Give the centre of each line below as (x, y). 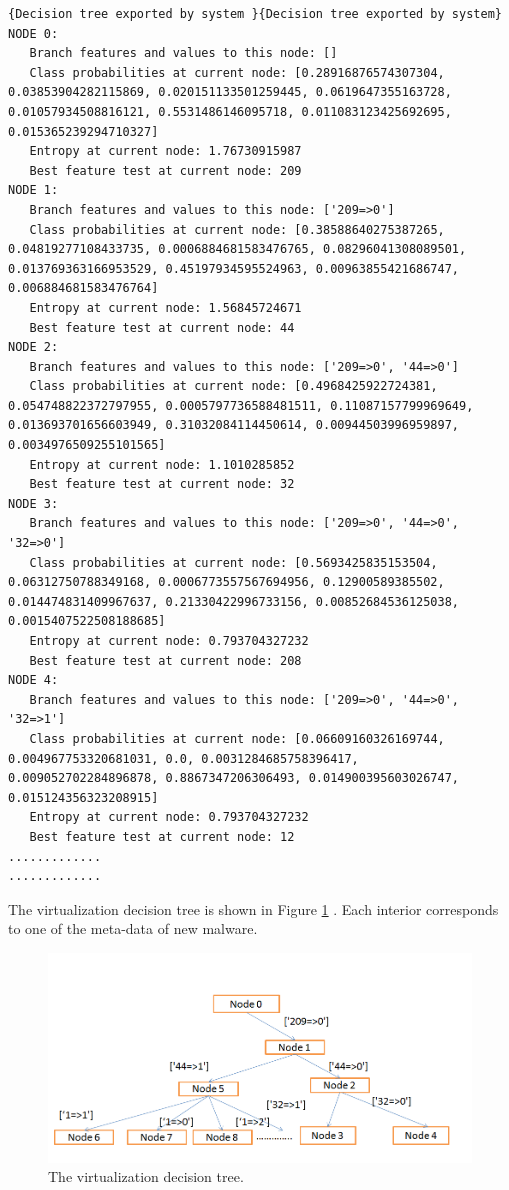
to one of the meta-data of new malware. (133, 928)
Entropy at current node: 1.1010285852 (162, 464)
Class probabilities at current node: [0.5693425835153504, (233, 562)
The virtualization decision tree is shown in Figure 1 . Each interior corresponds (253, 908)
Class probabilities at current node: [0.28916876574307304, (237, 72)
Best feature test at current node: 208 (165, 660)
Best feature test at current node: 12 (162, 836)
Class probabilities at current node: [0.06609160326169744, (237, 738)
